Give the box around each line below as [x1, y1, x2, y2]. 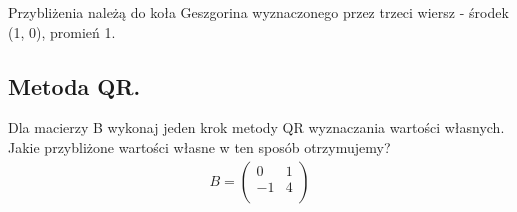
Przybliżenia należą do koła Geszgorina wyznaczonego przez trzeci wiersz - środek [8, 2, 509, 22]
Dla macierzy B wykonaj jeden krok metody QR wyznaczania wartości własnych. [8, 117, 505, 138]
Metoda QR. [8, 70, 141, 101]
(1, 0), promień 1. [8, 21, 116, 42]
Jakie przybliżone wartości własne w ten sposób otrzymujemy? [8, 136, 391, 157]
